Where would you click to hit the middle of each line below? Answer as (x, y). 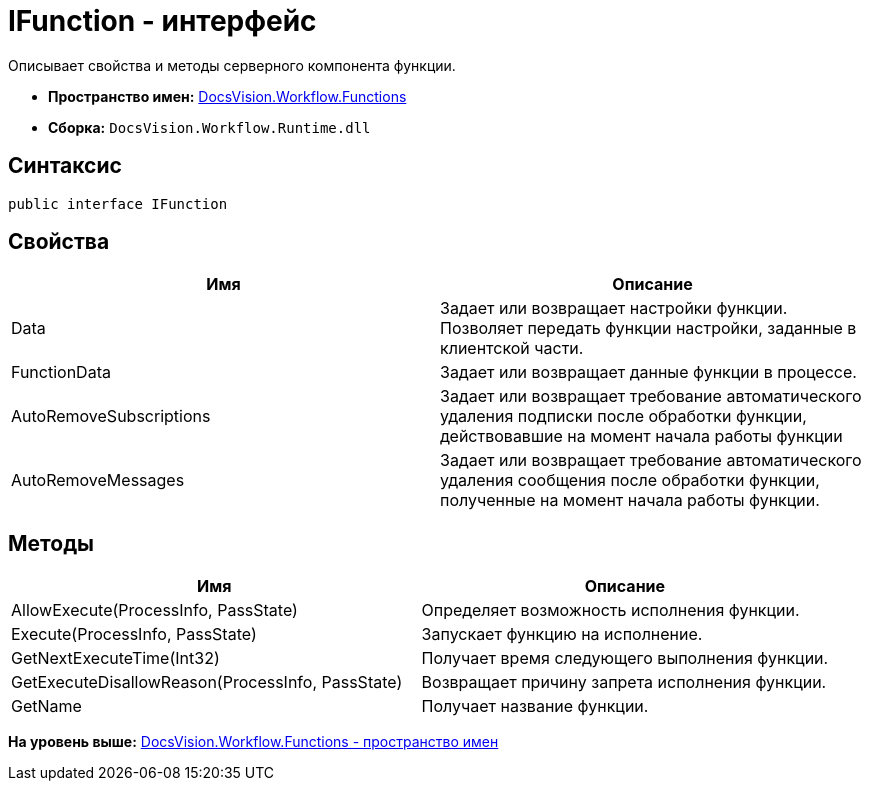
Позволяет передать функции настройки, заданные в (648, 328)
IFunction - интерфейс (162, 21)
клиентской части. (512, 348)
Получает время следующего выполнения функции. (625, 658)
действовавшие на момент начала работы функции (641, 436)
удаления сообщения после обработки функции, (630, 480)
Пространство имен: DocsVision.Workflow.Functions (227, 96)
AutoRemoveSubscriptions (111, 416)
